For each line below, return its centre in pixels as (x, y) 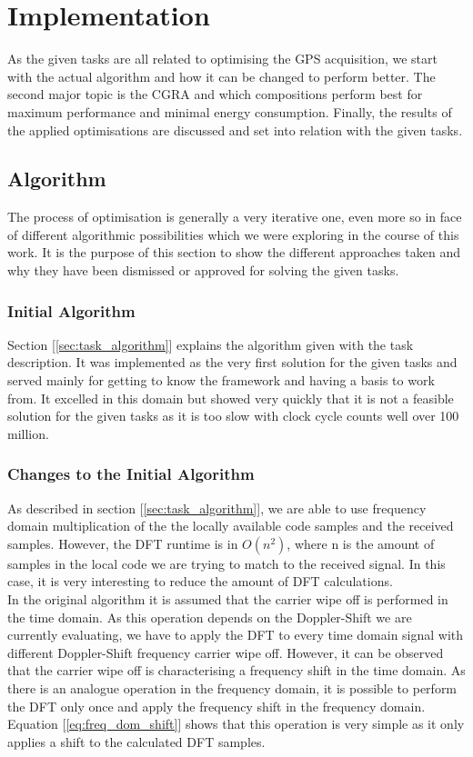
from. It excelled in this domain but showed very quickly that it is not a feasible (231, 398)
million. (28, 433)
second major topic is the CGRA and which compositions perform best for (215, 94)
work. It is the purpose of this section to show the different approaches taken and (234, 252)
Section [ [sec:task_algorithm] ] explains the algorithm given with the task (211, 344)
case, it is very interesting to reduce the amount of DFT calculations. (200, 581)
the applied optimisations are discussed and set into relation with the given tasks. (235, 129)
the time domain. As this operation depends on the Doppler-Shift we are (210, 617)
